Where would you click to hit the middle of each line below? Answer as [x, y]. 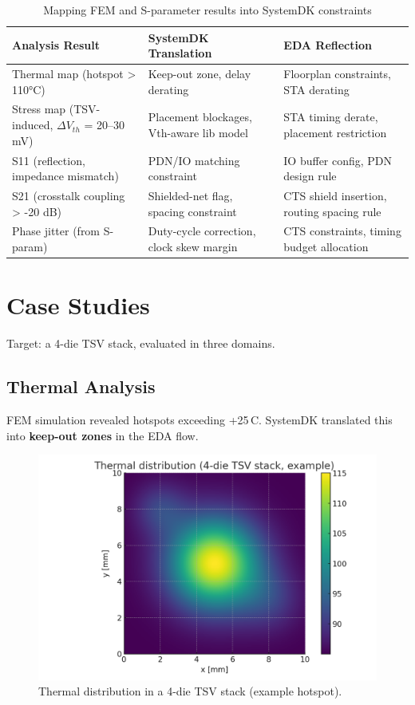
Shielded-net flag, [190, 195]
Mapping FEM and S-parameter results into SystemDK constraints [207, 10]
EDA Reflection [328, 45]
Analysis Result [56, 45]
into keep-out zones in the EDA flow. [103, 435]
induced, [33, 125]
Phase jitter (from [56, 231]
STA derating [316, 89]
